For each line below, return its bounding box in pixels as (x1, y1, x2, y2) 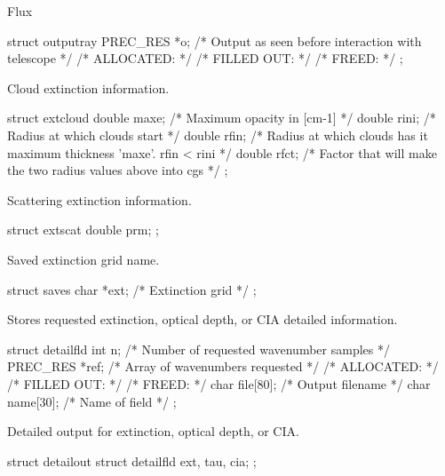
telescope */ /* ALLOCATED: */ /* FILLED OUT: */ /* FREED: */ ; (7, 49, 403, 67)
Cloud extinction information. (7, 78, 170, 97)
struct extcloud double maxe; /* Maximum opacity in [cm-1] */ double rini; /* (7, 108, 436, 127)
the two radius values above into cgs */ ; (7, 161, 228, 179)
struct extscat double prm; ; (7, 220, 159, 239)
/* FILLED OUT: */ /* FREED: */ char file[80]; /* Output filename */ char (7, 374, 431, 393)
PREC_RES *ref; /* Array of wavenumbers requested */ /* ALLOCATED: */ (7, 357, 439, 376)
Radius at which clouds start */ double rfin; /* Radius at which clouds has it (7, 125, 428, 144)
